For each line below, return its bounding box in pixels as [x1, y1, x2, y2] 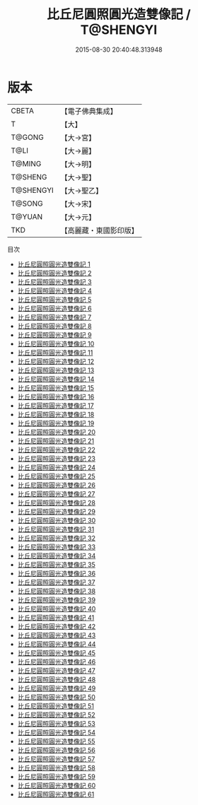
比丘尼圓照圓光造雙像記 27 [17, 489, 95, 498]
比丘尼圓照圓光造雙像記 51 [17, 701, 94, 710]
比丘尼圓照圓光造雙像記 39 [17, 595, 96, 604]
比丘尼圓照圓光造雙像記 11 [17, 348, 93, 357]
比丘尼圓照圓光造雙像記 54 [17, 728, 96, 736]
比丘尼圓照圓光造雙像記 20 [17, 428, 96, 436]
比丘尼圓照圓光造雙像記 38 [17, 587, 96, 595]
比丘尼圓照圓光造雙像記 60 [17, 781, 96, 789]
